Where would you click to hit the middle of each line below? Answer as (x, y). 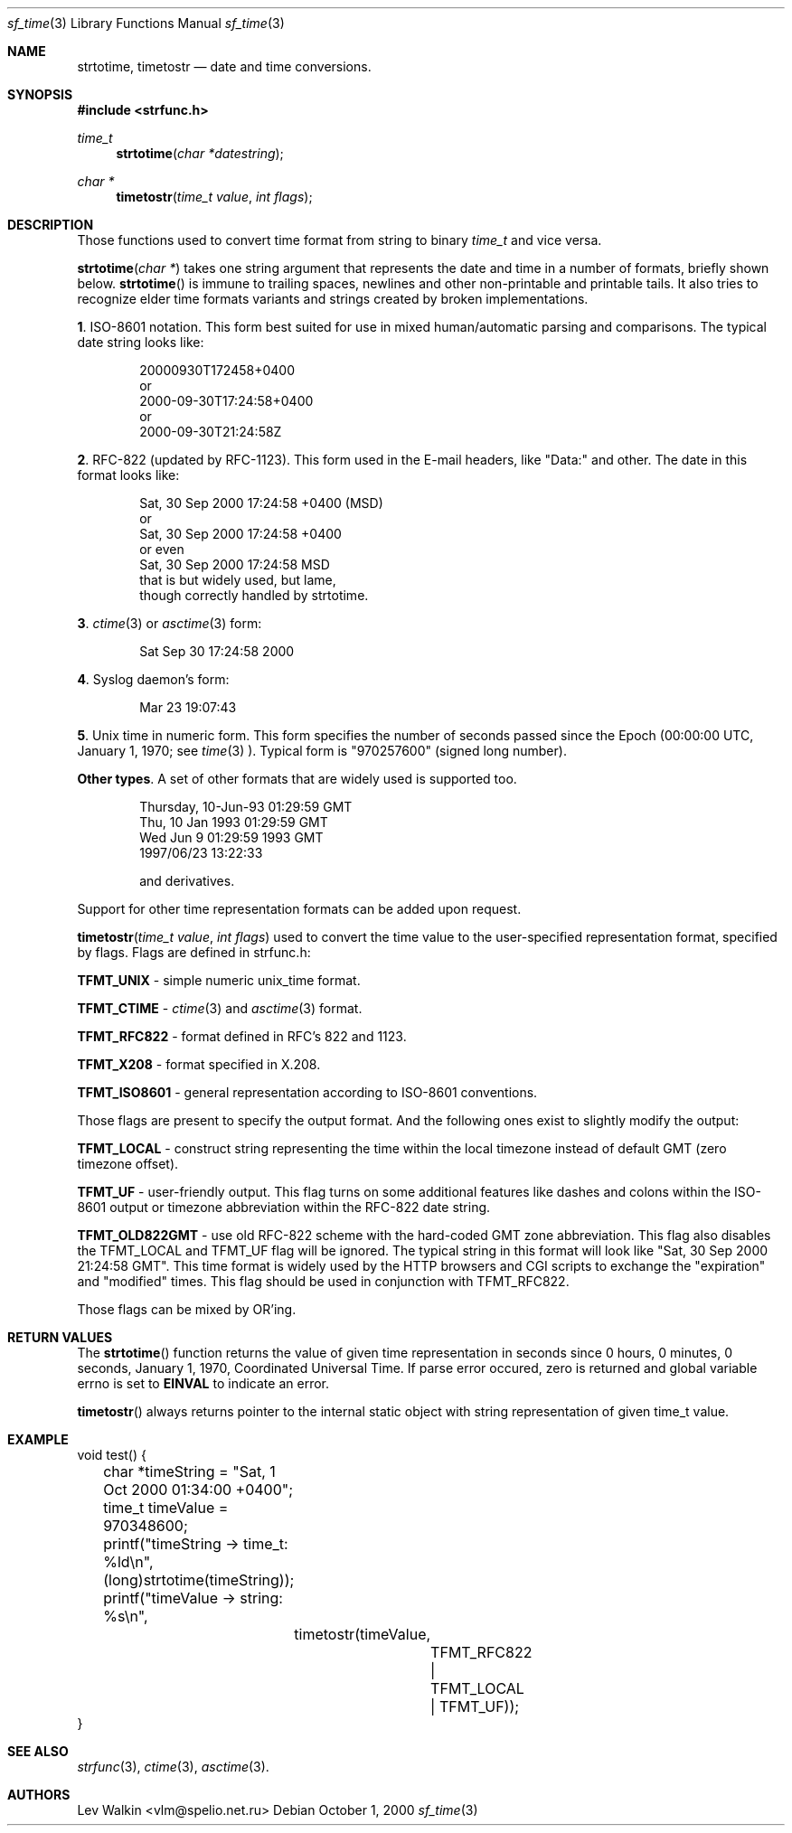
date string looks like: (141, 342)
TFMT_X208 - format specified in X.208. (199, 1064)
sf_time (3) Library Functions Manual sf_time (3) (146, 23)
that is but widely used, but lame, (238, 580)
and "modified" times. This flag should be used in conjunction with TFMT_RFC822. (323, 1281)
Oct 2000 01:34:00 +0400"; (198, 1490)
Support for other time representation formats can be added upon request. (299, 909)
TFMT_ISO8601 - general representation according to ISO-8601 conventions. (307, 1092)
